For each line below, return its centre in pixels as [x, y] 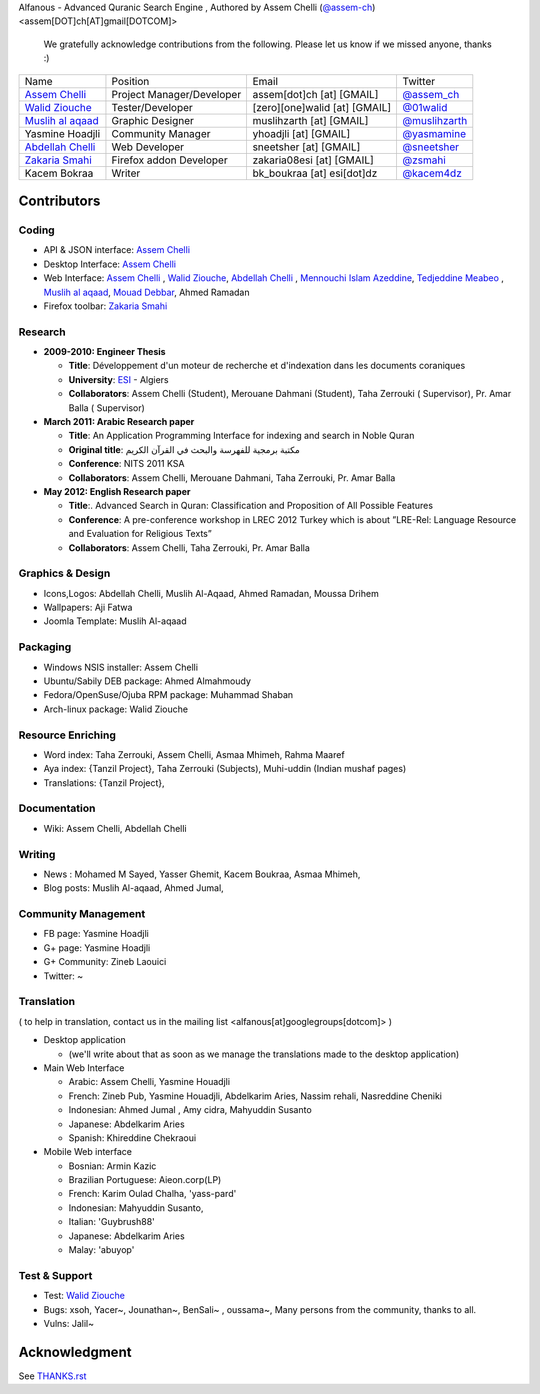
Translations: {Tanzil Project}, [104, 782]
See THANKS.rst [52, 1376]
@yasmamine [434, 133]
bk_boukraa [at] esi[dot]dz [315, 173]
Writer [126, 173]
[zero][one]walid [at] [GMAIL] [322, 107]
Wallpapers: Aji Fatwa [88, 607]
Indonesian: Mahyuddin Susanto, [136, 1207]
